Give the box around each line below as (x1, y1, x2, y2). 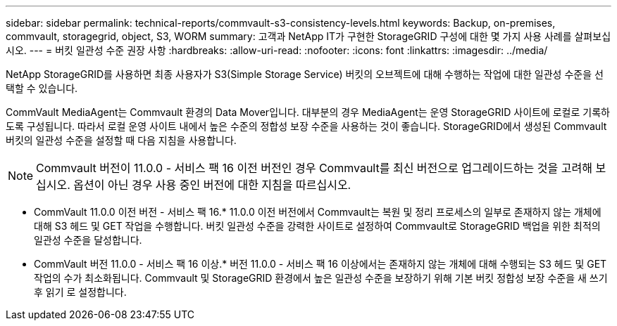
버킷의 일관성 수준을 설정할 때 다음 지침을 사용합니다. (6, 134, 237, 146)
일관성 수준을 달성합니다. (34, 234, 142, 246)
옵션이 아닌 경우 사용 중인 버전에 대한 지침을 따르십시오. (73, 178, 351, 192)
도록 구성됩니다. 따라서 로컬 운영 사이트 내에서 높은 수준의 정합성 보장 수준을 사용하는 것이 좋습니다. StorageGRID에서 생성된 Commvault (6, 120, 607, 132)
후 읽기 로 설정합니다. (34, 286, 127, 298)
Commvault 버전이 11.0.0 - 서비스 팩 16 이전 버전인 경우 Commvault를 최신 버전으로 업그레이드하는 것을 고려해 (36, 161, 592, 175)
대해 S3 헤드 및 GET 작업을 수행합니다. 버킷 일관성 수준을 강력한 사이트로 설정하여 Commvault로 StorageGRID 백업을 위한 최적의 (34, 220, 601, 232)
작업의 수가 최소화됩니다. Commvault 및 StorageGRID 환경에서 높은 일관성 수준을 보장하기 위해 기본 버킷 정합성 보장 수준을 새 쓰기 (34, 272, 608, 284)
